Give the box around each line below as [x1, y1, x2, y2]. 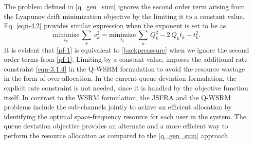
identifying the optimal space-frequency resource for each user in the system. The [4, 111, 246, 121]
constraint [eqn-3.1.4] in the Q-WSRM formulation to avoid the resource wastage [4, 63, 245, 73]
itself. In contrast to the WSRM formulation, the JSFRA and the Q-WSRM [4, 92, 231, 102]
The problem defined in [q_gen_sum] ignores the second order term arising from [4, 1, 245, 11]
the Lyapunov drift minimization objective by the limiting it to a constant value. [4, 11, 245, 21]
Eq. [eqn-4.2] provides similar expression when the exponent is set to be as [4, 20, 226, 31]
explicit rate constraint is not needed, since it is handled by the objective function [4, 82, 248, 92]
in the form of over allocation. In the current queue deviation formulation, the [4, 73, 236, 83]
